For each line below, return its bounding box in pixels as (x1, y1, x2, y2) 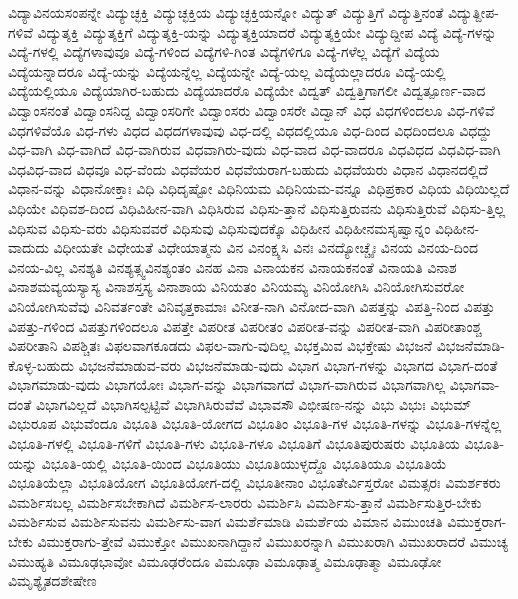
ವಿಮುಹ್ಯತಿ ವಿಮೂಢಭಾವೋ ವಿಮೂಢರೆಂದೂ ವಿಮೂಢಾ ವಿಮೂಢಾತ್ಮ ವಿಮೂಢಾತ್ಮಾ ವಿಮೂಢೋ (8, 550, 442, 571)
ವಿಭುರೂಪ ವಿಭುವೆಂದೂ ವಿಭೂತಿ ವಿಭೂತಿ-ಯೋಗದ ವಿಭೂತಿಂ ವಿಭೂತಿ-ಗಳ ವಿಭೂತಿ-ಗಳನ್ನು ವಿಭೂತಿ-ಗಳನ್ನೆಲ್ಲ (8, 413, 502, 434)
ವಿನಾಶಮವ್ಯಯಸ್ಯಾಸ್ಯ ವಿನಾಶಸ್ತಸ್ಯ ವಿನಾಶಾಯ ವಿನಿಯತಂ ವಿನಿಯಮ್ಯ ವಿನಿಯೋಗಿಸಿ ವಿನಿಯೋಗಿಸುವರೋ (8, 276, 465, 297)
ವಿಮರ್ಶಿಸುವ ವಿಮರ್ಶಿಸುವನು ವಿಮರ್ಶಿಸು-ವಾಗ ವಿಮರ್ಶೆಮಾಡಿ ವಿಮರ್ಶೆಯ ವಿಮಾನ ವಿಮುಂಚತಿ (8, 511, 443, 532)
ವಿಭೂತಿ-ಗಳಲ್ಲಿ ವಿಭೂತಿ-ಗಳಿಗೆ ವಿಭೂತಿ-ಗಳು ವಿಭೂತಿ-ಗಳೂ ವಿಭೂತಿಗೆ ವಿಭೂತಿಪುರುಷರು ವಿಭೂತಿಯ (8, 433, 460, 454)
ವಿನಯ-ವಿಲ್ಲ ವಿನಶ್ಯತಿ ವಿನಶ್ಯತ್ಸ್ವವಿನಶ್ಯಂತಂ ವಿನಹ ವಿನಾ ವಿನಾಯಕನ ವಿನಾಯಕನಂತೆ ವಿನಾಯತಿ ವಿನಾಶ (8, 256, 457, 277)
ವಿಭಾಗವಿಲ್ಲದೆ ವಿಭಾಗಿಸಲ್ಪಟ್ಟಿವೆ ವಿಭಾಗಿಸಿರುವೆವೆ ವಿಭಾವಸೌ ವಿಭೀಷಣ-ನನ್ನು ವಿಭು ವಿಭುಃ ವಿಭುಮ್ (35, 393, 472, 414)
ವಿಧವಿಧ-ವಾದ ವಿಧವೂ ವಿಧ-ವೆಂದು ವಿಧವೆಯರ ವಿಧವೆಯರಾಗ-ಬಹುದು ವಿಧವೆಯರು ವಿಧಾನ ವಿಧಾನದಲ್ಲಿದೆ (8, 158, 488, 179)
